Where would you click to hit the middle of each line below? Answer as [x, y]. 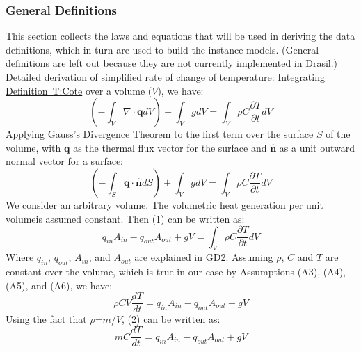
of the [338, 134]
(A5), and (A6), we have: [59, 285]
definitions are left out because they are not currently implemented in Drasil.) [172, 63]
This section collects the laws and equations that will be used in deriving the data [180, 36]
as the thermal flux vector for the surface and [170, 147]
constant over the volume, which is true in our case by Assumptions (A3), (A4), [176, 272]
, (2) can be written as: [171, 319]
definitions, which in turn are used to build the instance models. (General [162, 49]
